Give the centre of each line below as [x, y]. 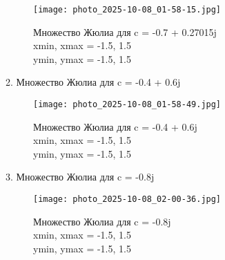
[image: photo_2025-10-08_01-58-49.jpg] [127, 105]
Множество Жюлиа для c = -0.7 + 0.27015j [125, 31]
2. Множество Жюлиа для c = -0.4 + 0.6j [93, 82]
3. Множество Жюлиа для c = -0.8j [80, 177]
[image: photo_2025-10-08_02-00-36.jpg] [127, 199]
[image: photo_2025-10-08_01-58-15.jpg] [127, 10]
